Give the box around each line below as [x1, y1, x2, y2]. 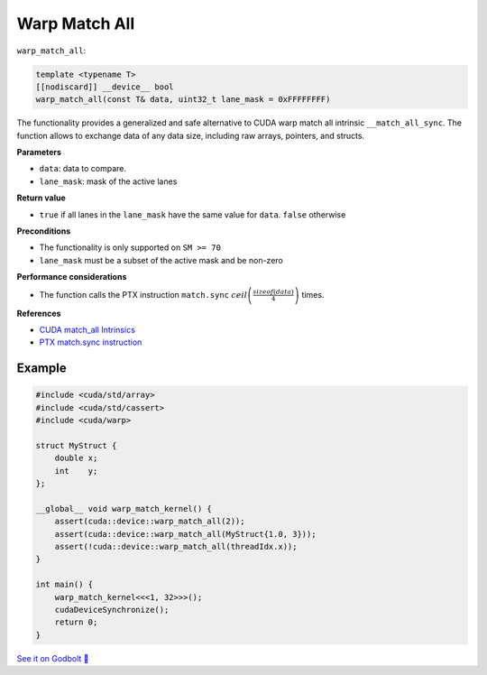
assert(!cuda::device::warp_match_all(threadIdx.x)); [54, 541, 298, 552]
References [16, 308, 61, 319]
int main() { [35, 579, 94, 590]
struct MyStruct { [35, 440, 117, 450]
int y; [54, 466, 98, 476]
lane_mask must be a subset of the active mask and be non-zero [39, 254, 283, 265]
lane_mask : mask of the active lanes [39, 176, 178, 187]
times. [301, 289, 325, 300]
